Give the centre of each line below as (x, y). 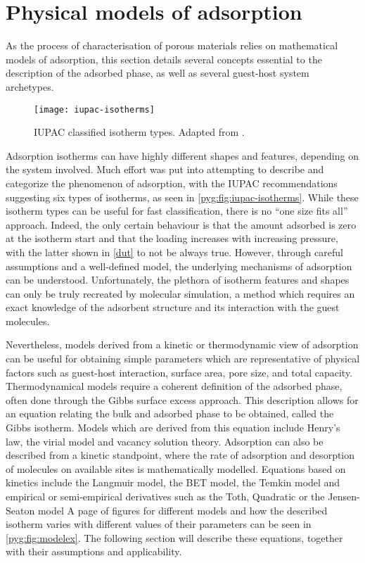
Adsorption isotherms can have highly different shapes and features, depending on (182, 155)
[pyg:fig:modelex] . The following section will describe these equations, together (174, 537)
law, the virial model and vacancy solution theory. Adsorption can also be (165, 441)
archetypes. (30, 86)
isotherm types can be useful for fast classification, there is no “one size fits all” (177, 211)
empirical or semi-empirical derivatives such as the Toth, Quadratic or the (165, 496)
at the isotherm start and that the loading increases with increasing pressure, (172, 238)
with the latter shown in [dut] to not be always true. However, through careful (174, 252)
